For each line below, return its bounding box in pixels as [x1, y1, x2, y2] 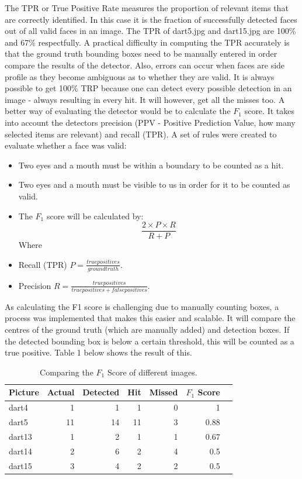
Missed [149, 386, 178, 398]
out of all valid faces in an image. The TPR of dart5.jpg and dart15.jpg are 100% [5, 25, 296, 37]
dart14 [9, 444, 32, 457]
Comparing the [40, 366, 93, 378]
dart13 [9, 430, 32, 442]
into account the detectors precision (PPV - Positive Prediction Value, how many [5, 116, 296, 128]
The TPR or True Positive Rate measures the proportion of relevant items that [5, 2, 289, 13]
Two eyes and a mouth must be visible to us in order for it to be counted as [18, 178, 290, 191]
